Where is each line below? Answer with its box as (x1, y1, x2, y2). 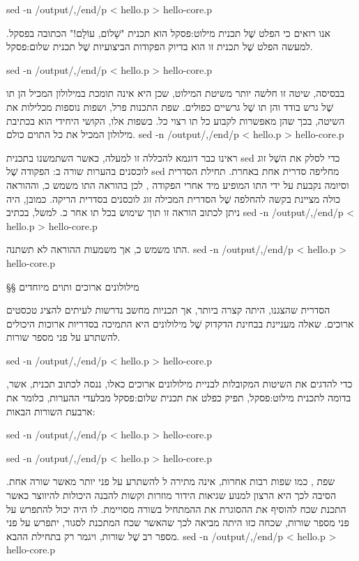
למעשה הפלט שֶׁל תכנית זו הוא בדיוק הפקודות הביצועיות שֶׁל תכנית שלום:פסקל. (6, 39, 313, 54)
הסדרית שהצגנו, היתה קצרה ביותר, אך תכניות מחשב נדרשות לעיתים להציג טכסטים (6, 302, 330, 317)
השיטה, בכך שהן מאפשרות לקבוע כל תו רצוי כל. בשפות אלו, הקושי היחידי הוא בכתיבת (6, 113, 345, 128)
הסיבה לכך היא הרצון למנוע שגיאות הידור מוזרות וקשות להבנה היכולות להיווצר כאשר (6, 488, 337, 502)
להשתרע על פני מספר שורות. (6, 330, 121, 344)
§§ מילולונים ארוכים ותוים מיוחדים (6, 279, 139, 293)
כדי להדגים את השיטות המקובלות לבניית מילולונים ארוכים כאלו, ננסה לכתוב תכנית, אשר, (6, 376, 353, 391)
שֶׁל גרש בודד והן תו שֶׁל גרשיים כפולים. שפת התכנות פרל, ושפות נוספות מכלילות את (6, 99, 333, 114)
